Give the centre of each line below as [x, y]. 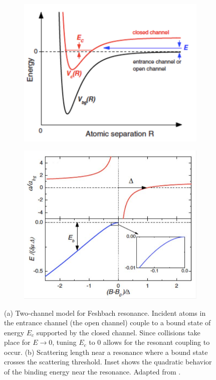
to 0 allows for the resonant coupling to [149, 342]
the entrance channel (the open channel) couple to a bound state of [107, 323]
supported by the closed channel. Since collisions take [118, 332]
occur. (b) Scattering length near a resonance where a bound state [106, 352]
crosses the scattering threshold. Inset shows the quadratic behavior [108, 362]
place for [17, 342]
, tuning [64, 342]
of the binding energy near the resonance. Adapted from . [92, 372]
